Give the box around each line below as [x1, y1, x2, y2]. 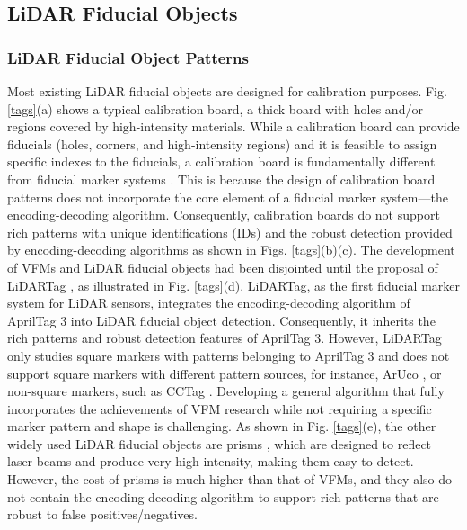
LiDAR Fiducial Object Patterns [7, 46, 249, 68]
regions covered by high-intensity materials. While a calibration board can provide [7, 117, 460, 136]
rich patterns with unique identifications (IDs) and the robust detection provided [7, 222, 453, 241]
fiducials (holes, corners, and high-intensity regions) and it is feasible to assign [7, 134, 437, 153]
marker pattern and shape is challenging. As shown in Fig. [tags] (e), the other [7, 417, 436, 436]
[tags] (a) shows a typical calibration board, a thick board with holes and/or [7, 99, 423, 118]
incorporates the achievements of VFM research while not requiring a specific [7, 399, 432, 418]
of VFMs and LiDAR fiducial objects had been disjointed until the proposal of [7, 257, 438, 276]
